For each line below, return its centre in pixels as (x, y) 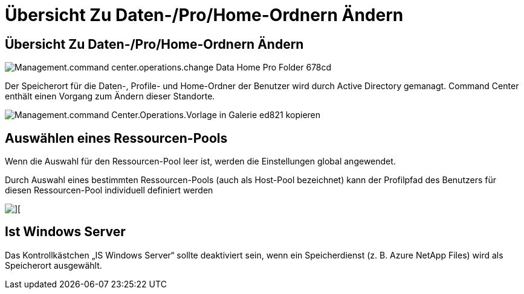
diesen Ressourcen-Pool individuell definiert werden (109, 190)
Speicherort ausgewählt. (53, 265)
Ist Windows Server (65, 232)
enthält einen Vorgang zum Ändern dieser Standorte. (110, 96)
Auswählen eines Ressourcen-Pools (116, 138)
